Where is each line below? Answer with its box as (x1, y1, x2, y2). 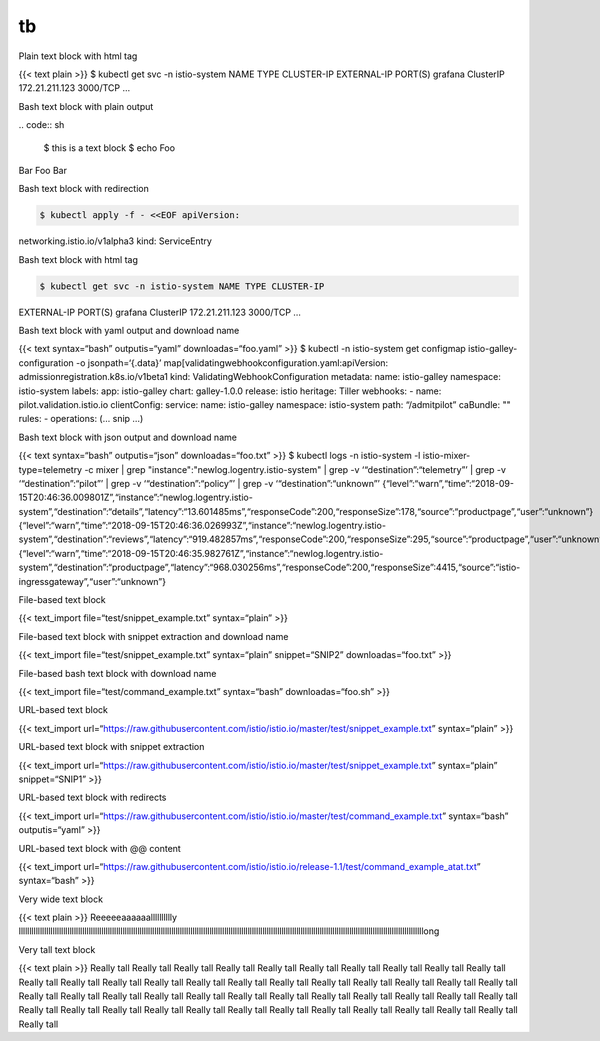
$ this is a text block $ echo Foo (43, 141, 175, 154)
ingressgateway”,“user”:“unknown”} (18, 575, 167, 587)
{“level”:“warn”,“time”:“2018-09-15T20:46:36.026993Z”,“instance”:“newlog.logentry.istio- (18, 520, 387, 532)
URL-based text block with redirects (18, 791, 167, 804)
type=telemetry (18, 463, 83, 475)
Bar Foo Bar (18, 164, 67, 176)
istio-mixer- (422, 450, 471, 462)
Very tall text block (18, 943, 96, 955)
